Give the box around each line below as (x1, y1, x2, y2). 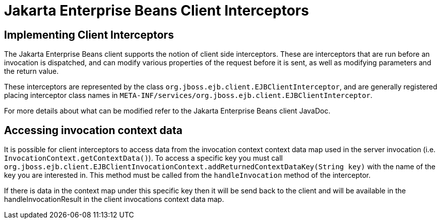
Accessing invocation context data (4, 124, 182, 137)
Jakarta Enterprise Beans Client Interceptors (4, 2, 309, 19)
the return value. (4, 67, 59, 76)
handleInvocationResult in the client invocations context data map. (4, 195, 224, 204)
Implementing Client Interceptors (4, 28, 174, 41)
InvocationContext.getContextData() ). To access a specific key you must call (4, 154, 283, 163)
